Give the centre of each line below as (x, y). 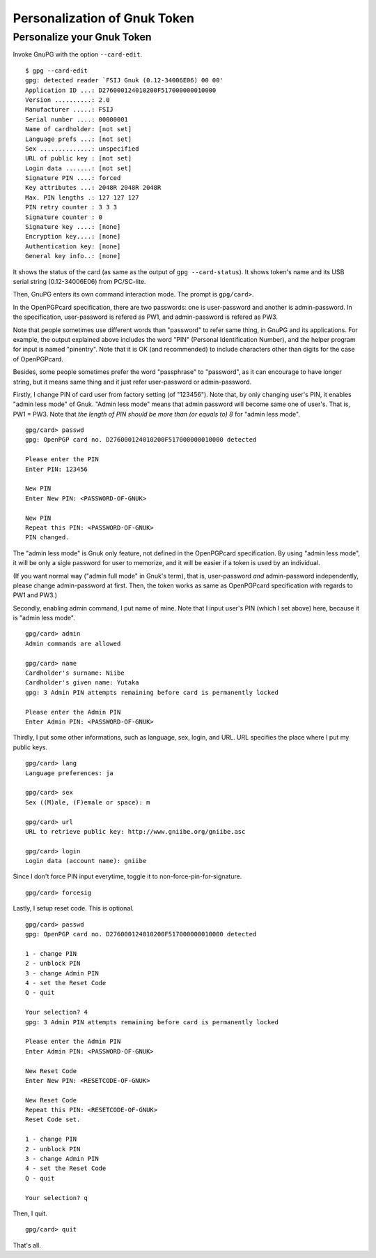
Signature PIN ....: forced (73, 178)
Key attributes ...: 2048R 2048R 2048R (93, 188)
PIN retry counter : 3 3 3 (71, 207)
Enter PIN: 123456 (57, 469)
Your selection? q (57, 1198)
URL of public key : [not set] (79, 158)
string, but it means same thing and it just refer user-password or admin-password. (132, 382)
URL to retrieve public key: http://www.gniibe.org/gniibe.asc (135, 831)
